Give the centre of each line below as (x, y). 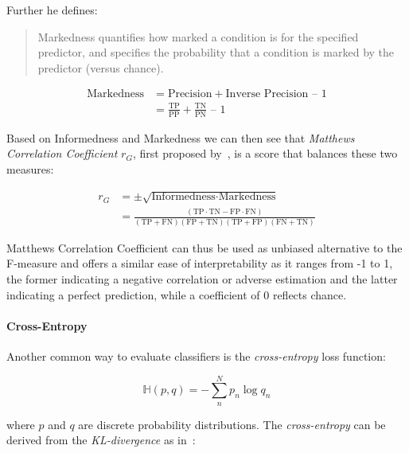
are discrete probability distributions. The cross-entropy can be (232, 424)
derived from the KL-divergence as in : (101, 440)
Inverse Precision (267, 94)
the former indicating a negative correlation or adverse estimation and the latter (202, 278)
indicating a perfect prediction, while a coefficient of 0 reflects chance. (177, 294)
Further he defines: (52, 10)
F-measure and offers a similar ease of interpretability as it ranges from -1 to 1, (200, 263)
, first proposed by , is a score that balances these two (265, 153)
